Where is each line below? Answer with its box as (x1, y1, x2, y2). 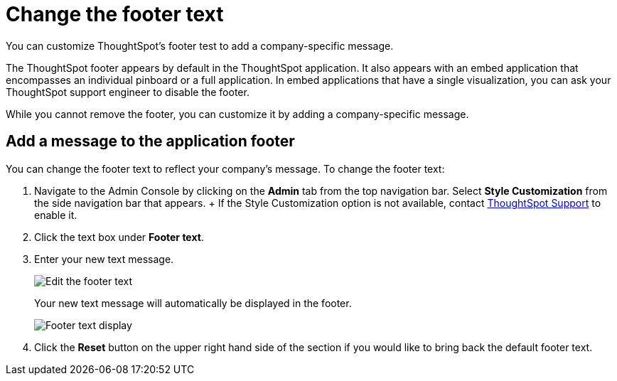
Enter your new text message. (34, 252, 174, 265)
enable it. (34, 208, 77, 221)
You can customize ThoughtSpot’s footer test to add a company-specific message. (6, 39, 394, 52)
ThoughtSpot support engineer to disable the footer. (6, 85, 250, 98)
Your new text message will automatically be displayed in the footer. (34, 296, 352, 309)
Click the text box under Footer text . (34, 230, 204, 243)
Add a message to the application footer (6, 132, 295, 151)
